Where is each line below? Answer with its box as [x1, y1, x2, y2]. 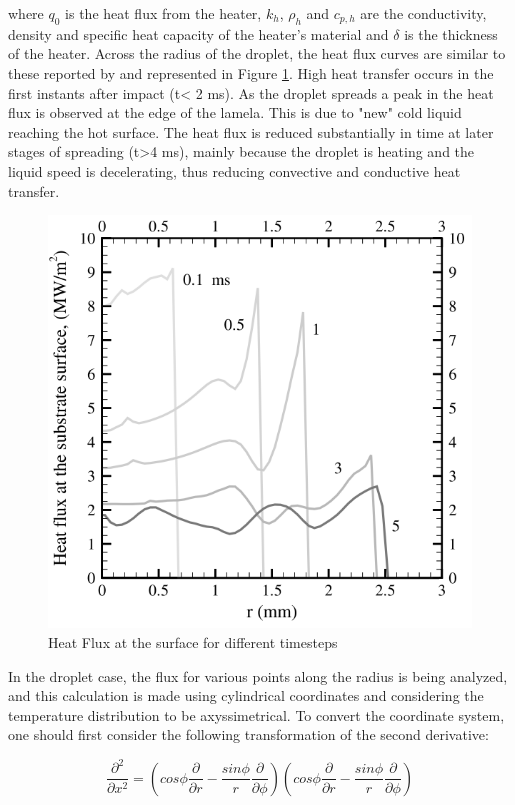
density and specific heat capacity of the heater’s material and [8, 23, 389, 44]
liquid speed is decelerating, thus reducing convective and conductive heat [8, 160, 461, 181]
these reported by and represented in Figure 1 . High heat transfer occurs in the [8, 62, 494, 83]
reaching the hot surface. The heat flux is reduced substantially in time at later [8, 121, 494, 142]
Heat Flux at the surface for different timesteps [48, 632, 338, 653]
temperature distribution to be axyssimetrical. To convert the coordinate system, [8, 704, 505, 725]
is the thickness [404, 23, 498, 44]
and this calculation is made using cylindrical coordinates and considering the [8, 685, 484, 706]
